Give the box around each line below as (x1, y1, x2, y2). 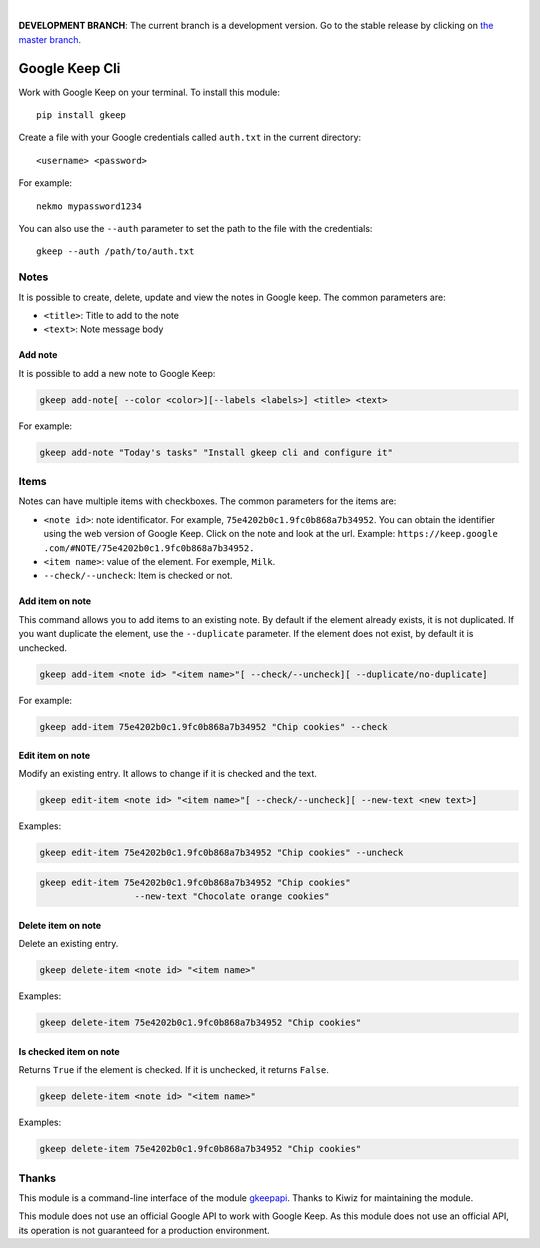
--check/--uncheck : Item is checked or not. (43, 570, 234, 582)
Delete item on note (18, 920, 102, 931)
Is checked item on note (18, 1045, 120, 1057)
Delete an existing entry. (18, 938, 119, 950)
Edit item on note (18, 750, 91, 762)
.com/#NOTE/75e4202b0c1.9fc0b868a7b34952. (43, 542, 255, 554)
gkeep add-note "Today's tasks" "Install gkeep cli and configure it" (39, 446, 394, 458)
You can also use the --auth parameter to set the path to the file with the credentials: (18, 223, 373, 235)
